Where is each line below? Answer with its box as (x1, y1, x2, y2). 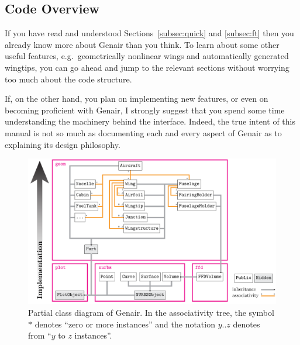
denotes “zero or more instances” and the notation (35, 318, 215, 330)
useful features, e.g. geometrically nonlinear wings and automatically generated (5, 50, 289, 62)
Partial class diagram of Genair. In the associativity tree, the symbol (28, 306, 274, 318)
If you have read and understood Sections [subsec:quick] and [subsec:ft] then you (5, 27, 294, 39)
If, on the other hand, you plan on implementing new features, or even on (5, 92, 268, 105)
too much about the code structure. (5, 73, 132, 85)
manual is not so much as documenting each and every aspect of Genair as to (5, 126, 282, 139)
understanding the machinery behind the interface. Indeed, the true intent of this (5, 115, 295, 127)
